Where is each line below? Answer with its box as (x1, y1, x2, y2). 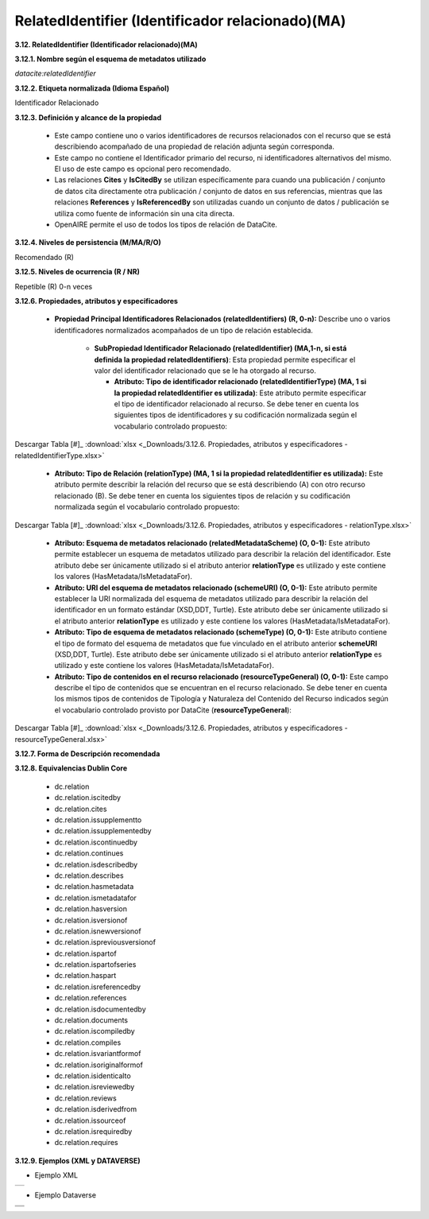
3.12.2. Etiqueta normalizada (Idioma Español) (14, 83, 170, 93)
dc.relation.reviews (54, 1093, 117, 1103)
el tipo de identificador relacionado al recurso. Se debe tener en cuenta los (114, 399, 359, 409)
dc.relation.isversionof (54, 915, 128, 925)
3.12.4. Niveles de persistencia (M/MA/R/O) (14, 238, 162, 247)
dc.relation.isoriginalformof (54, 1060, 143, 1070)
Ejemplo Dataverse (34, 1190, 97, 1200)
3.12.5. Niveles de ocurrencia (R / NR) (14, 267, 141, 277)
